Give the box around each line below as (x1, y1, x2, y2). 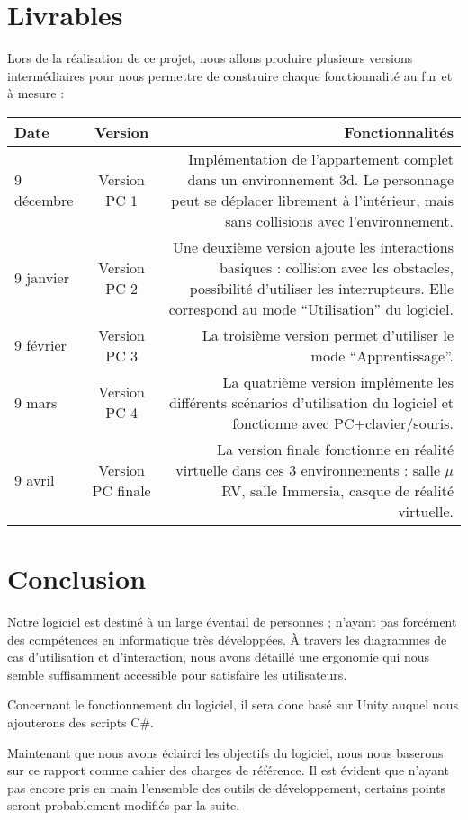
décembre (14, 189, 74, 210)
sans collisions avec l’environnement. (225, 209, 454, 231)
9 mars (14, 391, 58, 413)
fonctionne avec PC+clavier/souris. (232, 412, 454, 433)
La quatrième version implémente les (222, 370, 454, 392)
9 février (14, 334, 67, 356)
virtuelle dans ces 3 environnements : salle (175, 459, 441, 480)
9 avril (14, 469, 55, 491)
